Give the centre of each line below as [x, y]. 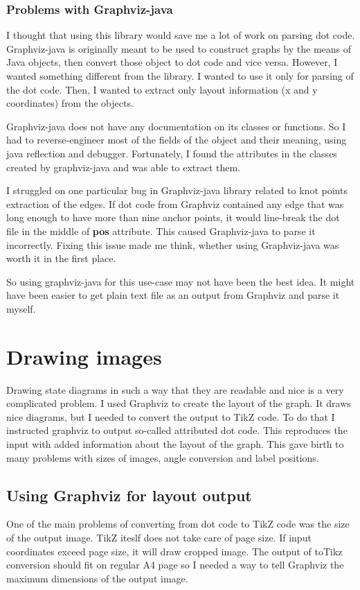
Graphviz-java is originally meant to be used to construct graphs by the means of [179, 48]
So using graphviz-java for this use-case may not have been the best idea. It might [181, 281]
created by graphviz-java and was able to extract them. [124, 167]
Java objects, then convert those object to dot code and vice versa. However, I [172, 62]
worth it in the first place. [61, 258]
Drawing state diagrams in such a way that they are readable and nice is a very [175, 389]
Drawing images [84, 356]
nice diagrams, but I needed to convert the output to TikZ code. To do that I [171, 416]
